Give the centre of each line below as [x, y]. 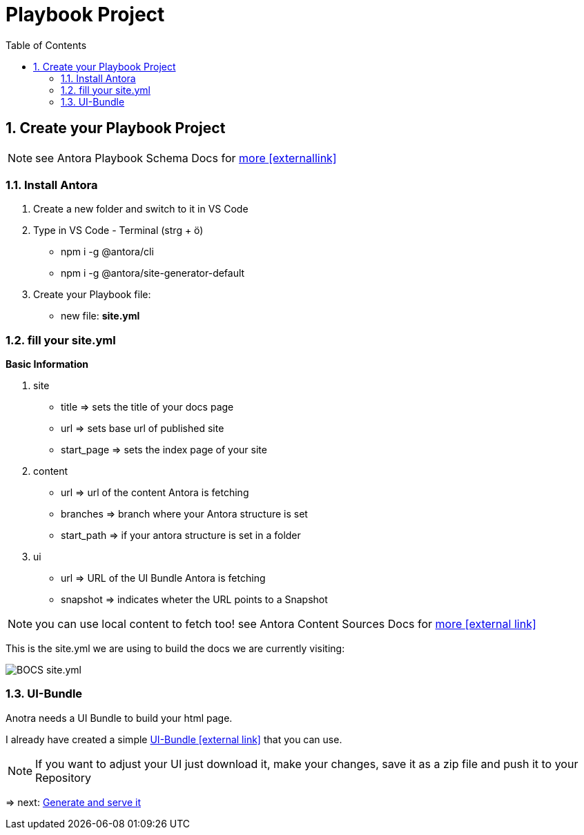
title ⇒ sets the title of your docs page [147, 407]
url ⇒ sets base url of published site [143, 429]
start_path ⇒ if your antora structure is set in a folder [181, 536]
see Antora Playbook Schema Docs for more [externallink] [186, 158]
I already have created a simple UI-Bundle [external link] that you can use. [174, 739]
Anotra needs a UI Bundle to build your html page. [119, 718]
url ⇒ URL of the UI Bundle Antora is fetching [163, 578]
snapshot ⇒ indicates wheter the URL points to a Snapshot [194, 600]
